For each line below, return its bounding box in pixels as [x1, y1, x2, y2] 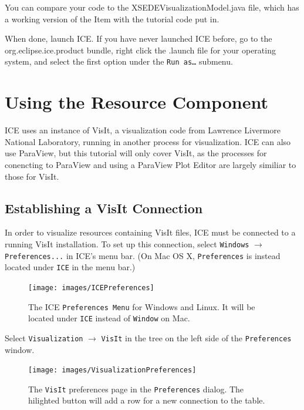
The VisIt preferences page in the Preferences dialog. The [28, 382, 244, 395]
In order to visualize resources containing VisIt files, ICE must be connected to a [5, 226, 296, 238]
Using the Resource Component [5, 90, 268, 114]
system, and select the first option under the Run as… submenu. [5, 55, 233, 68]
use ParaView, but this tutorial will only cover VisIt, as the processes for [5, 147, 267, 159]
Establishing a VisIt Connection [5, 199, 203, 217]
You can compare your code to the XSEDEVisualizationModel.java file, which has [5, 1, 299, 13]
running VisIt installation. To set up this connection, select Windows [5, 237, 249, 250]
